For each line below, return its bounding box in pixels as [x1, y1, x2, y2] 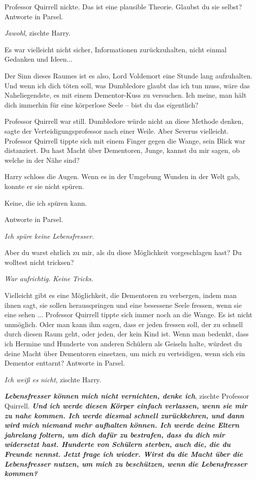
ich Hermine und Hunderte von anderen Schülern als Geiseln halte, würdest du [4, 338, 242, 349]
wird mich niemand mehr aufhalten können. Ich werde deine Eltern [4, 420, 239, 430]
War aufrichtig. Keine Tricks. [4, 273, 94, 284]
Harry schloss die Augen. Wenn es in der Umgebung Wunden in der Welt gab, [4, 171, 240, 182]
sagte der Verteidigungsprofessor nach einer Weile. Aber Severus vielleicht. [4, 125, 229, 136]
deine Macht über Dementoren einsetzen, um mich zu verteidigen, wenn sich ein [4, 348, 245, 358]
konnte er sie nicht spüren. [4, 181, 84, 191]
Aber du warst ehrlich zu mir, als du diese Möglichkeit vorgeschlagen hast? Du [4, 247, 242, 258]
